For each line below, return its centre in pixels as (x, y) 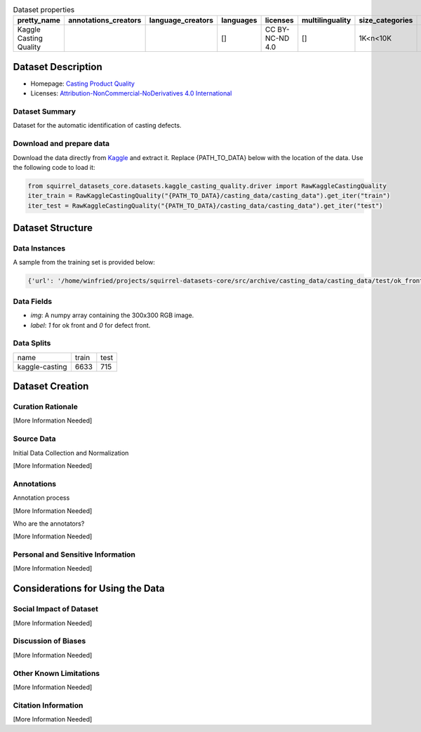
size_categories (386, 20)
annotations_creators (105, 20)
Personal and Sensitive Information (74, 554)
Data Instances (39, 248)
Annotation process (41, 498)
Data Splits (32, 343)
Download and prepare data (61, 144)
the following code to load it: (54, 167)
